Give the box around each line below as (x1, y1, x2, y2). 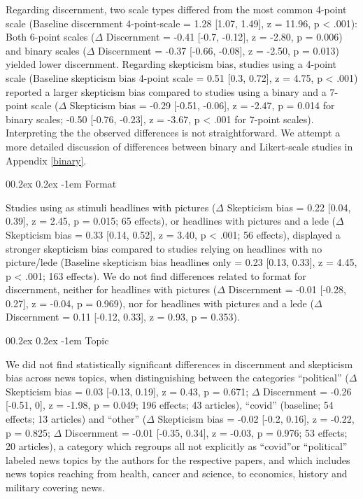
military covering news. (6, 480, 105, 494)
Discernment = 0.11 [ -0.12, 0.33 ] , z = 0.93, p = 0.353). (6, 309, 240, 324)
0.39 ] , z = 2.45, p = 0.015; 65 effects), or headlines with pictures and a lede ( (6, 213, 336, 228)
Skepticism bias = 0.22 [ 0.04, (227, 199, 351, 214)
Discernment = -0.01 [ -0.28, (228, 282, 346, 297)
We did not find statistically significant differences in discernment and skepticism (6, 356, 353, 371)
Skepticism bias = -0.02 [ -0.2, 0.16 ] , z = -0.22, (157, 412, 355, 426)
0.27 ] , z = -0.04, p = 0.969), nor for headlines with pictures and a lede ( (6, 295, 314, 310)
